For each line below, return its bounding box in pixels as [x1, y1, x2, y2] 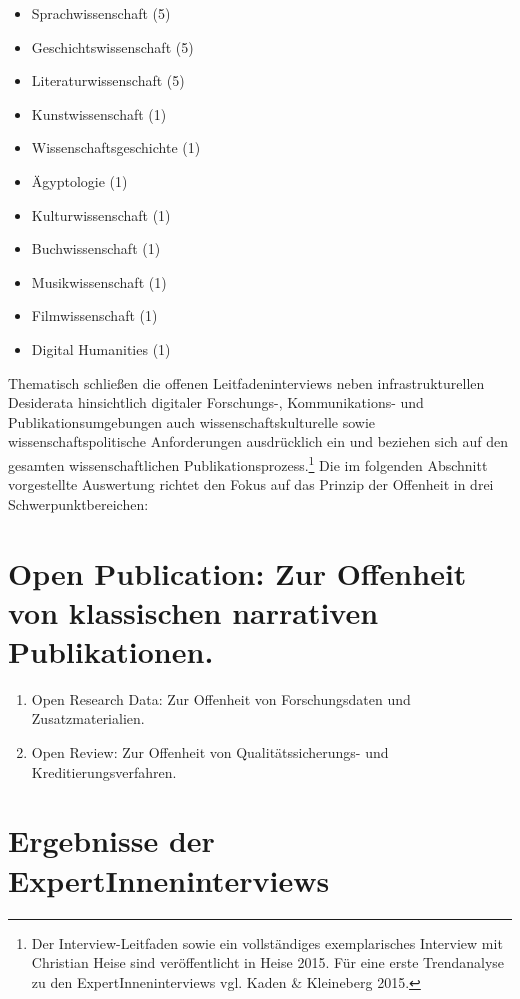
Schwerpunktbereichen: [8, 493, 149, 514]
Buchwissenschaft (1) [31, 238, 161, 259]
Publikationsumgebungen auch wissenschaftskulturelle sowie [8, 411, 376, 432]
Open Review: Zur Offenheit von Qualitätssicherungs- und [31, 742, 389, 763]
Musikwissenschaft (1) [31, 271, 167, 292]
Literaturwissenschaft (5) [31, 70, 185, 91]
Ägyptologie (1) [31, 170, 128, 191]
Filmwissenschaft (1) [31, 305, 158, 326]
